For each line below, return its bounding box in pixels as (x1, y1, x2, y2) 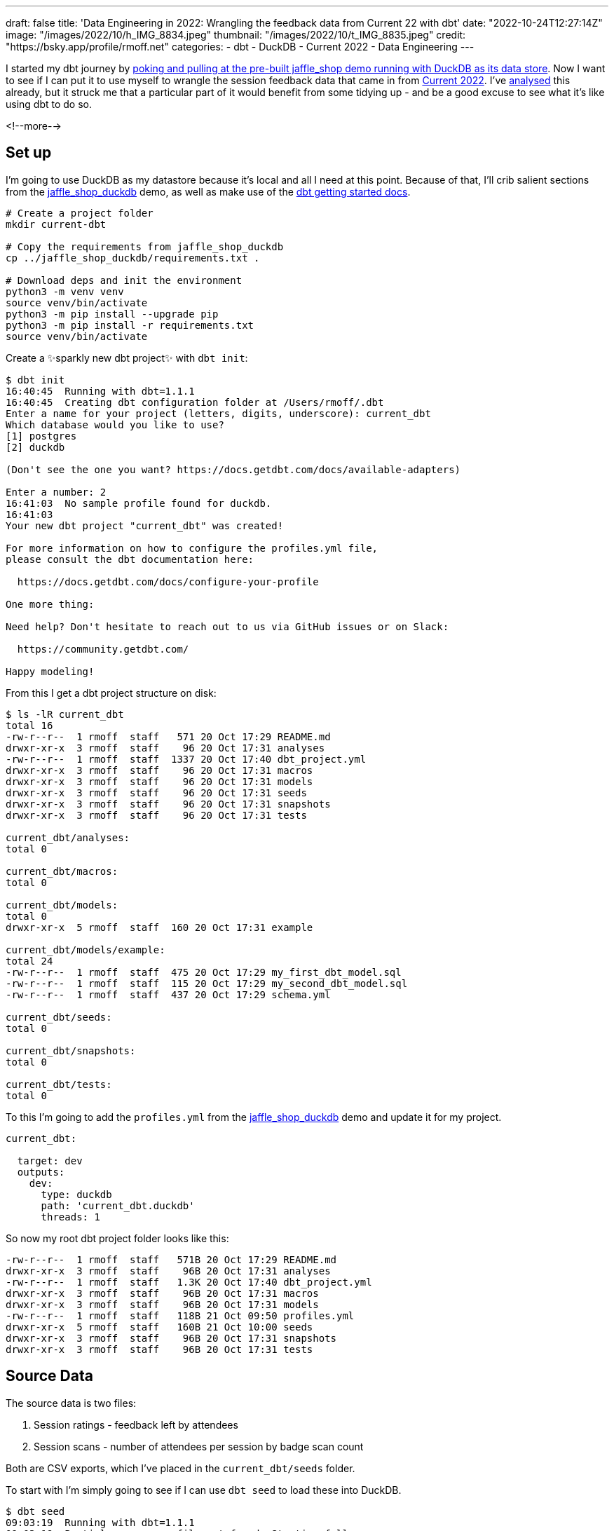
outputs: (17, 1166, 65, 1178)
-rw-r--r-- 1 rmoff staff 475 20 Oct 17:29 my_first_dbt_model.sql (6, 966, 402, 978)
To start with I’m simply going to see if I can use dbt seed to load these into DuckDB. (6, 1483, 402, 1496)
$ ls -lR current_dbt (6, 708, 124, 720)
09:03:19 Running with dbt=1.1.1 (6, 1516, 195, 1528)
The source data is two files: (6, 1396, 137, 1409)
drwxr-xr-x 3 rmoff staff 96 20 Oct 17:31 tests (6, 809, 307, 821)
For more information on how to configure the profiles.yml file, (6, 542, 378, 554)
